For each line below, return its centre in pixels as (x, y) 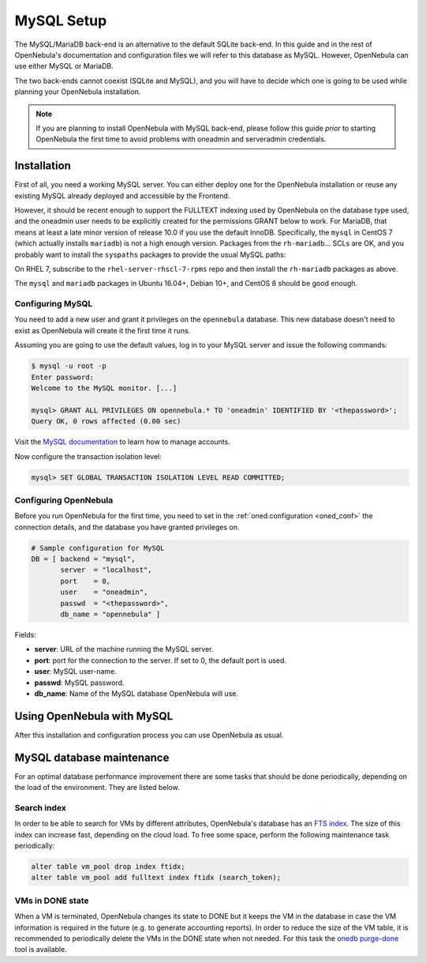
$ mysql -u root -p (69, 366)
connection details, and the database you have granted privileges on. (127, 527)
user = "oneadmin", (104, 592)
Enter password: (63, 377)
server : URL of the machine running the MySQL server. (124, 649)
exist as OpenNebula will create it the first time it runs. (103, 330)
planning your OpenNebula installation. (78, 92)
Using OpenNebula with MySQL (94, 716)
